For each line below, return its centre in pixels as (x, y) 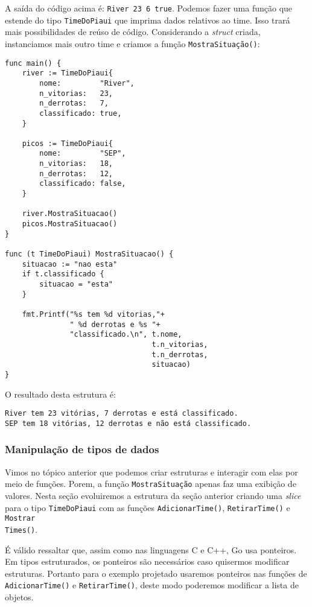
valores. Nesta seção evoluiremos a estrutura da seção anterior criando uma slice (153, 495)
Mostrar (20, 519)
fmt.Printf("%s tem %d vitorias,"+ (93, 314)
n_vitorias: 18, (76, 164)
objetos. (19, 596)
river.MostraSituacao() (70, 214)
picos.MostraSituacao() (70, 224)
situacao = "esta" (76, 284)
